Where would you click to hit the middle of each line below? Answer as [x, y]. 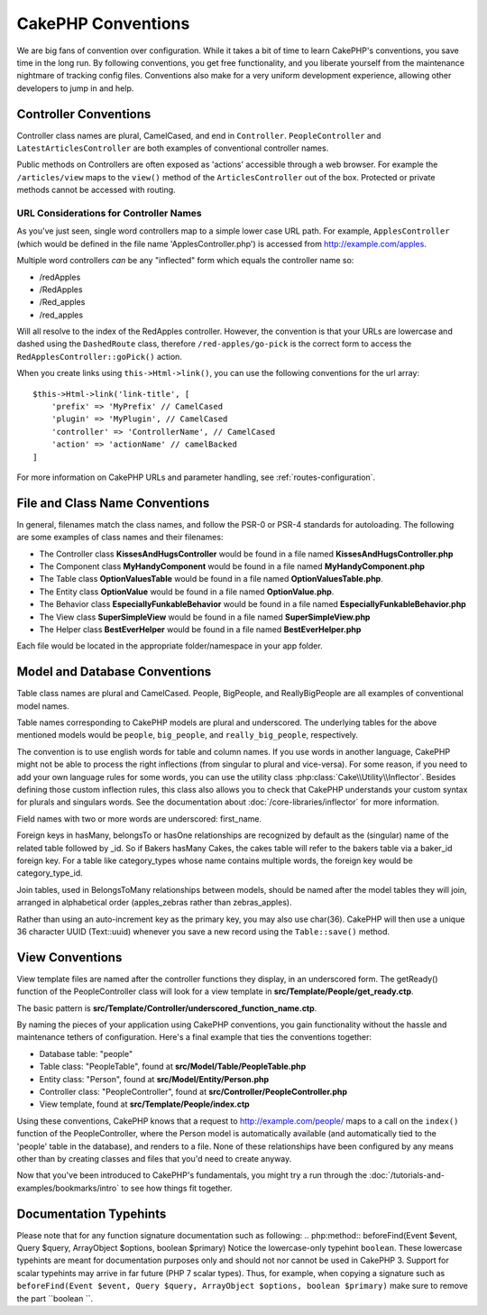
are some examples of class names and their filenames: [120, 538]
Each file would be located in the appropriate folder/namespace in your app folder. [170, 646]
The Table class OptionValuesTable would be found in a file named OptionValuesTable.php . [211, 579]
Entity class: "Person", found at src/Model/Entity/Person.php [154, 1079]
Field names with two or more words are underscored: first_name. [139, 818]
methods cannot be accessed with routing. [96, 190]
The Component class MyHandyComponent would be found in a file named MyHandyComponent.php [232, 566]
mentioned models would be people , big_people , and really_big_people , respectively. [188, 735]
